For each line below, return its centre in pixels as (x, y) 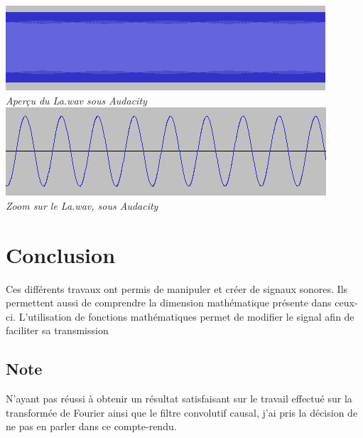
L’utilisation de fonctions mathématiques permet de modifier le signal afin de (186, 316)
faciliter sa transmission (57, 330)
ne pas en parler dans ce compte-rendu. (91, 426)
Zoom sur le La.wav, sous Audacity (82, 205)
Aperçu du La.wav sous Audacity (76, 100)
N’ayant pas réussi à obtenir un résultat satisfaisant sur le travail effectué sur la (179, 399)
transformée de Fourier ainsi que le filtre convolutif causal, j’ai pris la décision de (182, 412)
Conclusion (61, 254)
